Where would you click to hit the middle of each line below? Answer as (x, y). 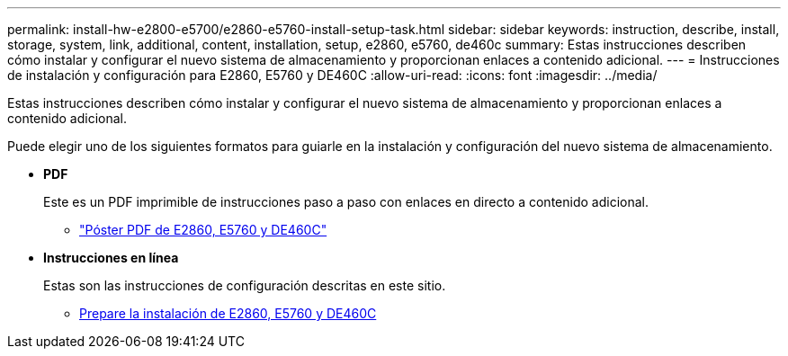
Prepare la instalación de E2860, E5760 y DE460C (228, 313)
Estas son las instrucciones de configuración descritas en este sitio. (245, 285)
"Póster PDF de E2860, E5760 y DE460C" (203, 230)
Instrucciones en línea (111, 258)
